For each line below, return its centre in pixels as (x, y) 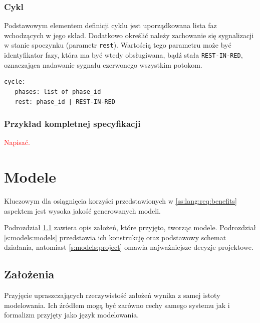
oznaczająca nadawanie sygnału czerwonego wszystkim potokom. (103, 64)
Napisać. (17, 142)
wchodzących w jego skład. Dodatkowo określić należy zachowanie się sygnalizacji (129, 35)
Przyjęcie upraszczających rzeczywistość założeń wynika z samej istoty (112, 295)
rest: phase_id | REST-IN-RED (65, 102)
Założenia (29, 274)
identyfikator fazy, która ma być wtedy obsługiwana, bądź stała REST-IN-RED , (123, 55)
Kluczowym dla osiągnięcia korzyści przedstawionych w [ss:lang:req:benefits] (120, 201)
